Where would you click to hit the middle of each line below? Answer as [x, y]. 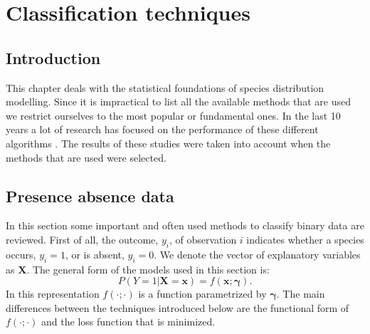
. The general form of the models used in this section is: [148, 269]
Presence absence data [90, 195]
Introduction [53, 57]
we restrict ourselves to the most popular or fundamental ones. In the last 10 [173, 115]
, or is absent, [95, 254]
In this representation [53, 294]
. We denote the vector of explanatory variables [257, 254]
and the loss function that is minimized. [128, 322]
